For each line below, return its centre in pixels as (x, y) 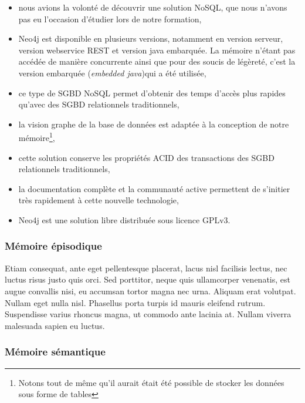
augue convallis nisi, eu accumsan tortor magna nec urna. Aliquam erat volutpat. (150, 291)
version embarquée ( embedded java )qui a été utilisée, (112, 73)
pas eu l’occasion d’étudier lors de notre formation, (110, 19)
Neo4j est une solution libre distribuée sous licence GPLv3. (124, 219)
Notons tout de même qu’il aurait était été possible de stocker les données (151, 382)
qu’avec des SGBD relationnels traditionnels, (99, 104)
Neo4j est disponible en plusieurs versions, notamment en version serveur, (151, 38)
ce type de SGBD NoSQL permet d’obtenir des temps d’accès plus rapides (152, 93)
